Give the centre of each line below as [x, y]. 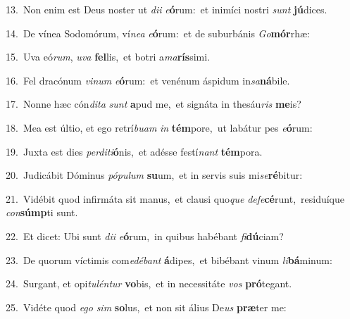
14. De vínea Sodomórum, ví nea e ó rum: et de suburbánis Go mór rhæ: [158, 33]
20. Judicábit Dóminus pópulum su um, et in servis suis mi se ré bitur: [154, 175]
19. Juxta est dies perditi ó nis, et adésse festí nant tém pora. [134, 151]
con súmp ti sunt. [42, 212]
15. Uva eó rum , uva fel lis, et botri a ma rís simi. [108, 57]
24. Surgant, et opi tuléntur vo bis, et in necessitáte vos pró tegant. [149, 283]
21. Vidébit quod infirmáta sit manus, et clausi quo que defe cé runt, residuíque [175, 198]
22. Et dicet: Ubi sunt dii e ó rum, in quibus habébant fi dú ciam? [145, 236]
